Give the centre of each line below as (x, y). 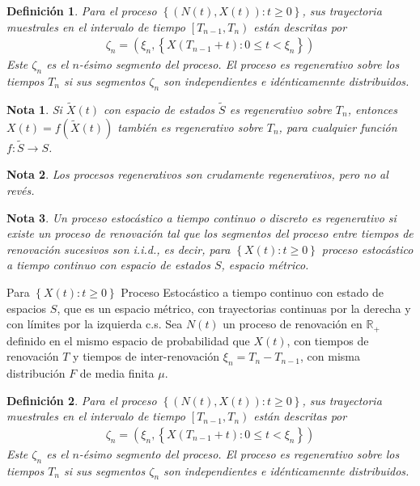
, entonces (372, 110)
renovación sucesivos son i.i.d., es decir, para (119, 249)
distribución (36, 373)
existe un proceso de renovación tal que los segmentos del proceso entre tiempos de (210, 233)
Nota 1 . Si (34, 110)
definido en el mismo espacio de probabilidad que (128, 340)
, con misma (330, 356)
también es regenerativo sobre (190, 127)
